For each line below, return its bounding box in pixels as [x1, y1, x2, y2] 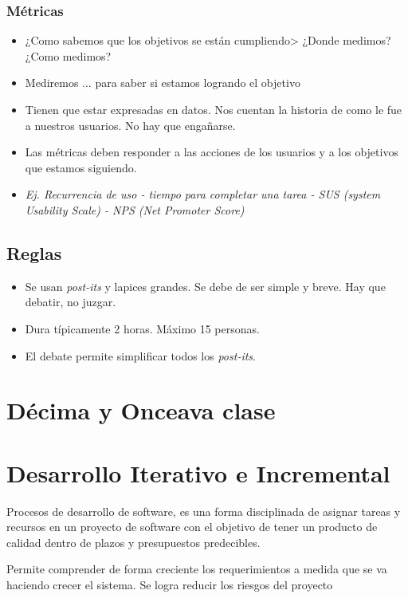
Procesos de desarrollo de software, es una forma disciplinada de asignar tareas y [6, 502, 401, 519]
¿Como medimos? [25, 47, 112, 64]
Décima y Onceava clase [6, 394, 276, 427]
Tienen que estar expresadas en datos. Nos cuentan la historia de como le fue [25, 101, 402, 117]
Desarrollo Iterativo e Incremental [6, 456, 390, 489]
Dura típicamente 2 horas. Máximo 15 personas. [25, 320, 260, 336]
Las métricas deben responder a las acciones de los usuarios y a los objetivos [25, 144, 398, 160]
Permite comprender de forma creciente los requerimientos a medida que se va [6, 561, 387, 577]
